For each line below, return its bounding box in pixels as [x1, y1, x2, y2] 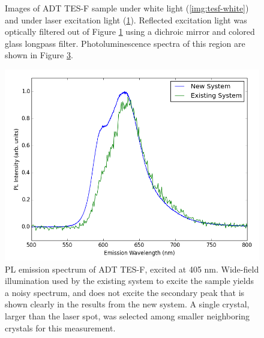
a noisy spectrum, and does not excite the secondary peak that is [5, 286, 245, 298]
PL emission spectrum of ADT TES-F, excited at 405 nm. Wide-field [5, 262, 259, 275]
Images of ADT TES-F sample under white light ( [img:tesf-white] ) [5, 2, 249, 14]
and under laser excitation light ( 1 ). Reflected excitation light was [5, 13, 247, 26]
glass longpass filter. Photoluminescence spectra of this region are [5, 37, 245, 49]
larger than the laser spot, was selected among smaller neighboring [5, 309, 250, 322]
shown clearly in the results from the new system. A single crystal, [5, 298, 250, 310]
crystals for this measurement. [5, 321, 116, 334]
